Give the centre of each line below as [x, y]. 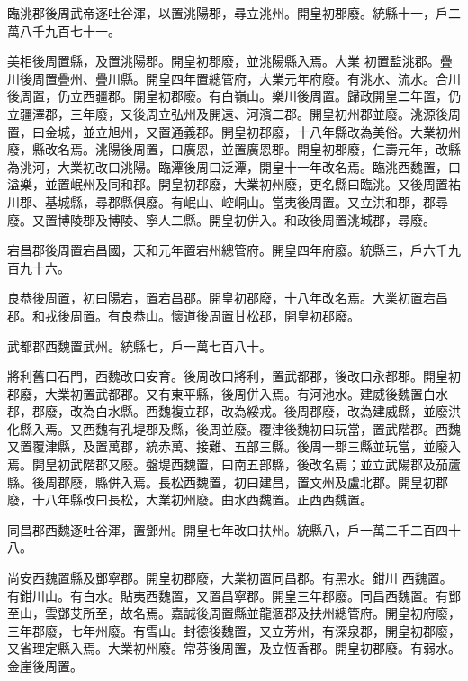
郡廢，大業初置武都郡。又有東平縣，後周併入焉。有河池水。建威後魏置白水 [228, 393]
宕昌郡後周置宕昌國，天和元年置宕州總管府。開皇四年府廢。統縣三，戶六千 [228, 250]
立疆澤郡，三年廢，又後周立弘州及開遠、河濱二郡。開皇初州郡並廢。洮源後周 [234, 113]
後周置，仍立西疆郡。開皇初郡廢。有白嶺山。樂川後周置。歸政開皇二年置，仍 [234, 96]
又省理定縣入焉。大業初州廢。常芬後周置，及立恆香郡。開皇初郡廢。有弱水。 [234, 648]
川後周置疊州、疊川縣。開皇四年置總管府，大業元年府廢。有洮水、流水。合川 [234, 78]
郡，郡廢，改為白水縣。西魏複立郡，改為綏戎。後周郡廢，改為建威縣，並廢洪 [234, 411]
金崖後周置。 [45, 666]
